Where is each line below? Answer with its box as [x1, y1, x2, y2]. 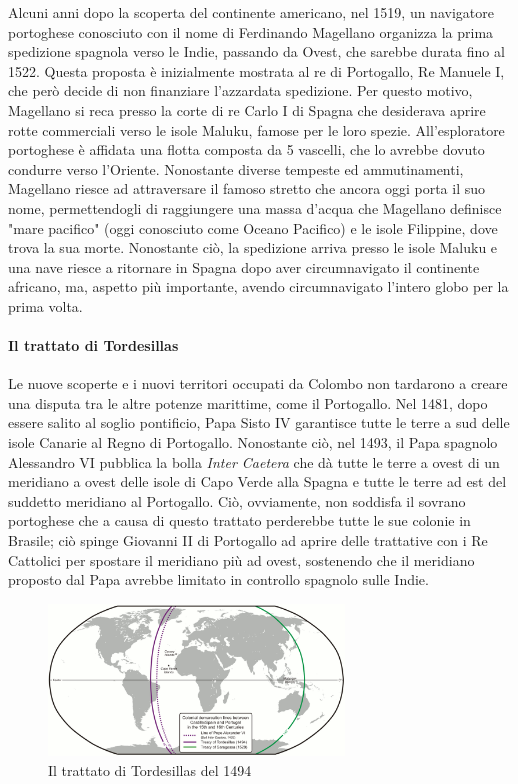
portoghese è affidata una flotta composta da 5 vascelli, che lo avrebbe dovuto [8, 139, 485, 160]
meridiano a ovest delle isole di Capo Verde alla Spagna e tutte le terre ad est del [8, 471, 507, 492]
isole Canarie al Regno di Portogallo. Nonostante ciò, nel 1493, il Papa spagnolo [8, 432, 498, 453]
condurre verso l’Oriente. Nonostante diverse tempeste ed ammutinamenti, [8, 158, 464, 179]
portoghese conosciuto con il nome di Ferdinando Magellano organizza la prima [8, 21, 494, 42]
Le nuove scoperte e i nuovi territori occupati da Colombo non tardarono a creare [8, 373, 508, 394]
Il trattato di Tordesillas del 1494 [48, 759, 252, 780]
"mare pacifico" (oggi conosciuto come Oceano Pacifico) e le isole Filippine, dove [8, 217, 498, 238]
